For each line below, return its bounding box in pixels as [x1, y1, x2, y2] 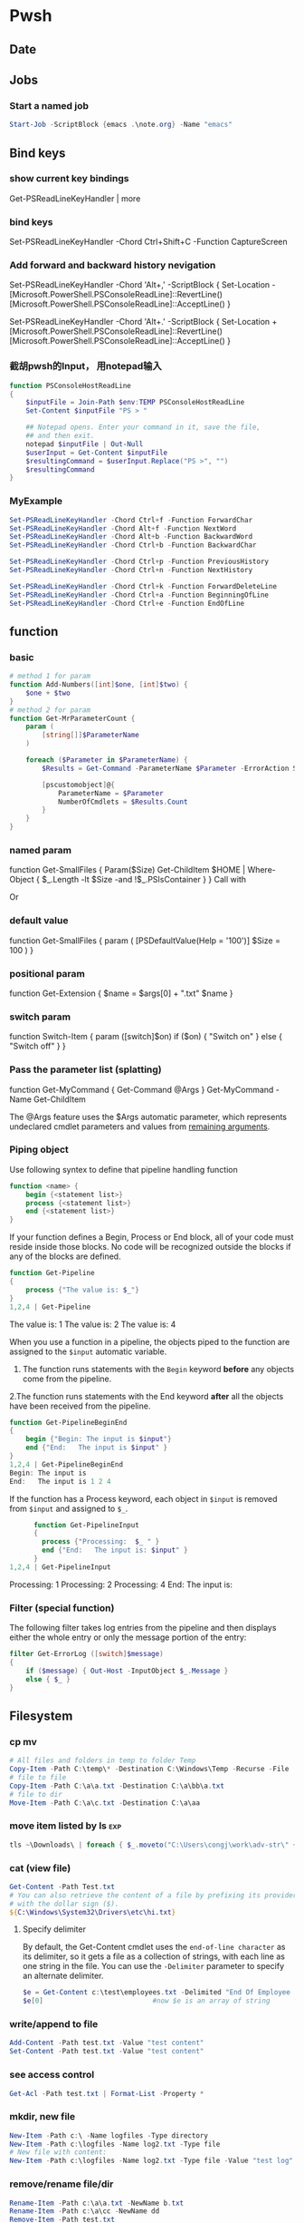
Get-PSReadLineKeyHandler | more [9, 192, 141, 204]
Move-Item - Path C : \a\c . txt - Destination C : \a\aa [9, 1798, 201, 1808]
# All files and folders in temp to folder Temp [9, 1756, 196, 1765]
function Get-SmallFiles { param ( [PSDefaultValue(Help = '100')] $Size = [9, 935, 280, 946]
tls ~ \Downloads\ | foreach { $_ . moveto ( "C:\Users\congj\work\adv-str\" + [9, 1840, 298, 1849]
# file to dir [9, 1789, 63, 1799]
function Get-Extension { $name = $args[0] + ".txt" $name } [9, 988, 233, 999]
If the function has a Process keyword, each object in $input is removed [9, 1493, 278, 1504]
